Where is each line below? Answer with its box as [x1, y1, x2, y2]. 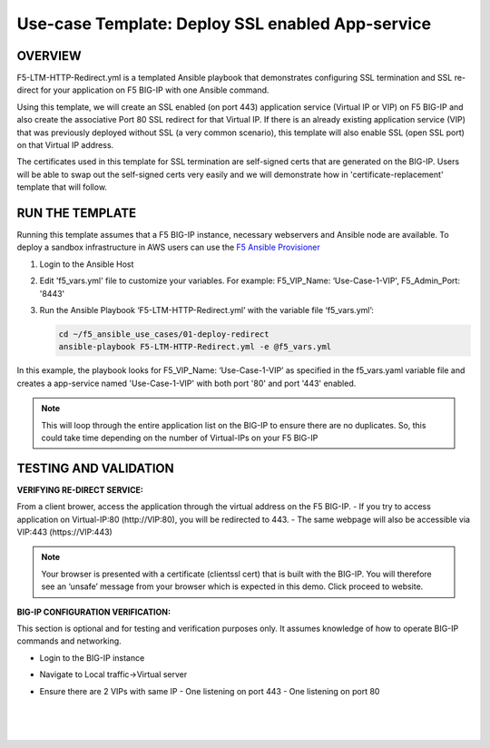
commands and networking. [16, 635, 122, 646]
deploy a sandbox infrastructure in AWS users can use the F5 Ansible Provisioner [16, 241, 321, 253]
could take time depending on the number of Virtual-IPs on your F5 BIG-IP [41, 432, 318, 443]
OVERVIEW [16, 48, 82, 64]
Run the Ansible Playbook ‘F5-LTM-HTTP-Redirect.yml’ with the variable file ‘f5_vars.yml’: [39, 305, 374, 316]
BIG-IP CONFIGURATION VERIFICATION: [16, 606, 171, 617]
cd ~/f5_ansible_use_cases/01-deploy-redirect [58, 330, 269, 340]
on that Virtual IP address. [16, 140, 114, 151]
